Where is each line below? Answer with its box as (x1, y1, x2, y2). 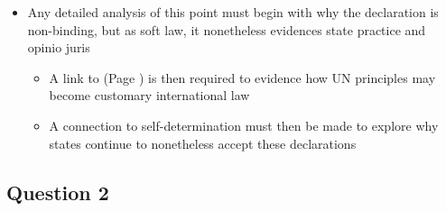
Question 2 (6, 178, 109, 206)
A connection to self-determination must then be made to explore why (49, 115, 439, 134)
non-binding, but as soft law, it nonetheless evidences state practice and (27, 20, 426, 39)
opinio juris (27, 38, 90, 57)
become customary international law (49, 86, 250, 105)
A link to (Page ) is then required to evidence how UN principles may (49, 68, 436, 87)
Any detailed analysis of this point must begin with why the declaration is (27, 3, 439, 21)
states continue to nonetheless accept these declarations (49, 133, 357, 152)
